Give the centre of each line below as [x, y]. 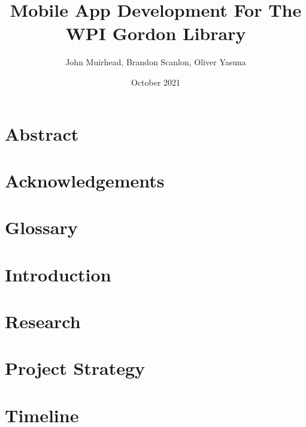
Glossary [41, 227]
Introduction [58, 274]
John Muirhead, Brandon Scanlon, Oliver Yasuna [156, 62]
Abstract [42, 133]
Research [43, 321]
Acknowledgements [85, 180]
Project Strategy [75, 368]
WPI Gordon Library [156, 33]
